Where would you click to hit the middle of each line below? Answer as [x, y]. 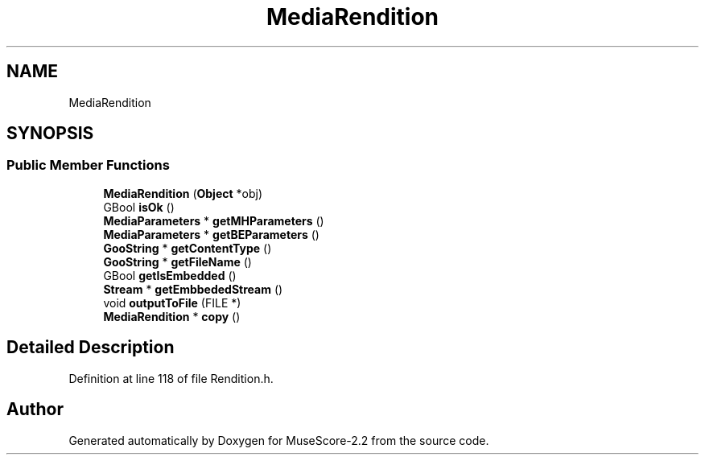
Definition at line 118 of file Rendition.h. [171, 378]
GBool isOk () [139, 207]
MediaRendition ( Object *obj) [183, 193]
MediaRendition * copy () [172, 316]
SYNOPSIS [50, 134]
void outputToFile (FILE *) [172, 303]
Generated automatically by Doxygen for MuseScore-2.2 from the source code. [279, 440]
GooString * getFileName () [177, 261]
